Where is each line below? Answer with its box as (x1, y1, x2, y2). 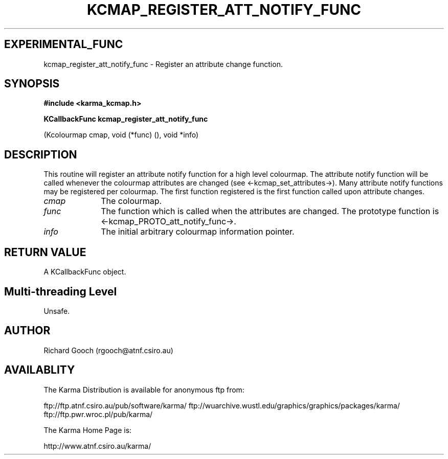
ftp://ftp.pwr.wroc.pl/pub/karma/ (43, 409, 153, 419)
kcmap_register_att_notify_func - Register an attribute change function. (43, 59, 283, 68)
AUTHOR (4, 324, 51, 337)
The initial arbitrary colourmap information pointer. (101, 226, 295, 237)
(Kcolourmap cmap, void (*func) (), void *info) (43, 130, 199, 140)
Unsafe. (43, 306, 70, 315)
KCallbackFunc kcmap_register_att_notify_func (43, 114, 208, 124)
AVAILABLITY (4, 363, 75, 377)
